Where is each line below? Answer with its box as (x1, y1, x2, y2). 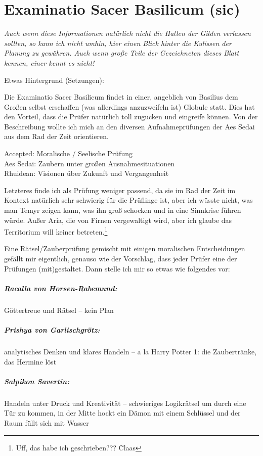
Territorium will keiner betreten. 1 (4, 225, 108, 237)
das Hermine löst (4, 356, 57, 367)
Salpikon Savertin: (4, 376, 70, 386)
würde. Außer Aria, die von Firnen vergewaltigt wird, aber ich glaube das (4, 214, 232, 225)
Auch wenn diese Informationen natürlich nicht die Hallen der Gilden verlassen (4, 28, 251, 38)
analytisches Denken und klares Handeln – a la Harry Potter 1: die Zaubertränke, (4, 346, 257, 356)
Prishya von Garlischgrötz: (4, 325, 100, 335)
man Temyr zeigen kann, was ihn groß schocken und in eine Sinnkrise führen (4, 205, 241, 215)
